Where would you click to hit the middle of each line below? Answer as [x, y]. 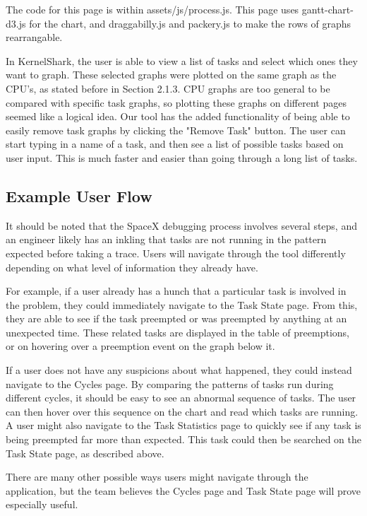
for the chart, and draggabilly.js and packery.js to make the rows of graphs [190, 23]
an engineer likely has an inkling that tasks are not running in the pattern [166, 239]
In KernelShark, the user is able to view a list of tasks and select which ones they [182, 60]
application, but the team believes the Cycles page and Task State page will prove [183, 490]
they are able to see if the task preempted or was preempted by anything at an [176, 318]
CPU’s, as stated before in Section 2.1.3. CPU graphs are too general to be [168, 88]
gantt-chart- [327, 9]
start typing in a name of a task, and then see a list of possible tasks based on [175, 144]
